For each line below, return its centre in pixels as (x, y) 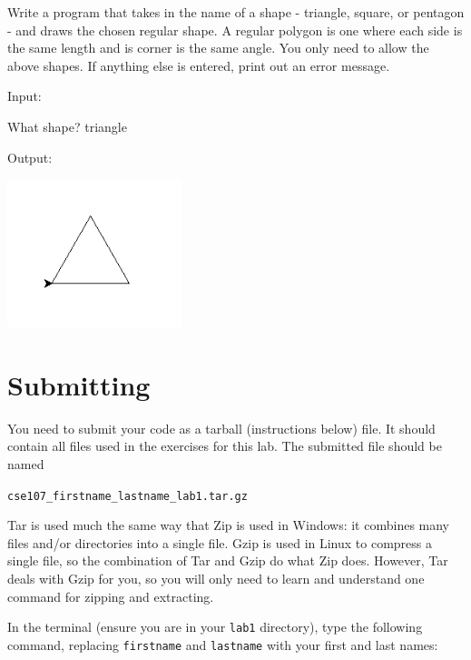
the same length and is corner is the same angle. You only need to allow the (218, 48)
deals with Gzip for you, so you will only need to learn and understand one (216, 579)
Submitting (79, 384)
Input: (25, 96)
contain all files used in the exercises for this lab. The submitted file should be (225, 446)
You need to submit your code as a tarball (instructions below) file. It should (221, 428)
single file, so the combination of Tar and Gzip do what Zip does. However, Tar (228, 560)
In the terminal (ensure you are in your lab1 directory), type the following (215, 627)
